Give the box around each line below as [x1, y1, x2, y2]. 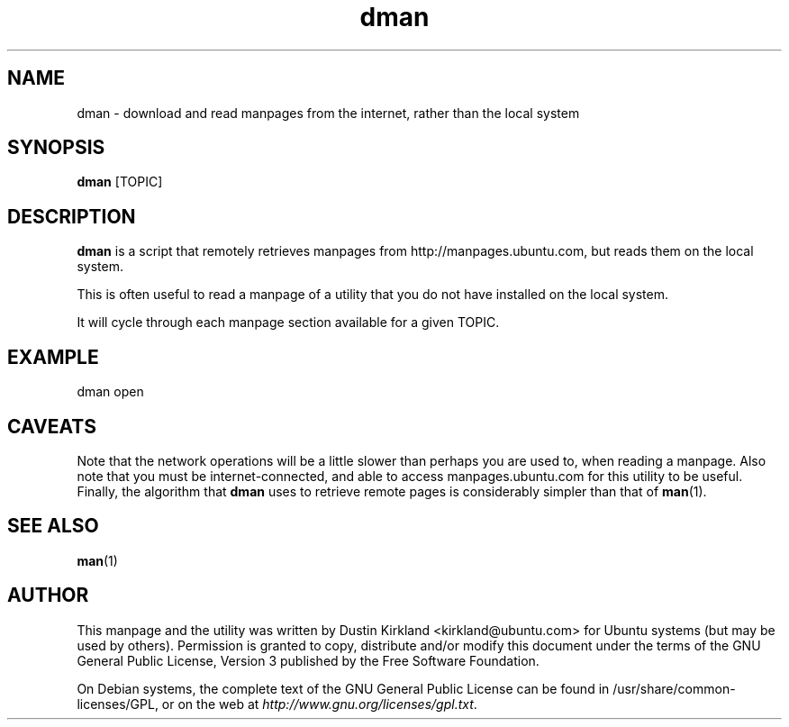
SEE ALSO [7, 514, 99, 538]
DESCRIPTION [7, 204, 136, 228]
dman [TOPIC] [77, 174, 163, 190]
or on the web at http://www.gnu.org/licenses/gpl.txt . [161, 695, 477, 712]
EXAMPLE [7, 345, 99, 368]
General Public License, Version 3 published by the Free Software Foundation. [77, 652, 540, 668]
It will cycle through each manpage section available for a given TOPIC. [77, 314, 500, 331]
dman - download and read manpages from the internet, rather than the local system [77, 105, 580, 121]
